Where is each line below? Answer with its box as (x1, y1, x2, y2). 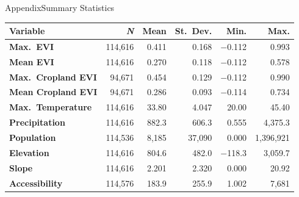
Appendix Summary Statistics (5, 1, 115, 13)
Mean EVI (9, 55, 54, 68)
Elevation (9, 146, 49, 159)
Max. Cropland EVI (9, 70, 97, 83)
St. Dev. (175, 24, 212, 37)
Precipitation (9, 116, 65, 129)
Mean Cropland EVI (9, 85, 98, 98)
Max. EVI (9, 40, 54, 52)
